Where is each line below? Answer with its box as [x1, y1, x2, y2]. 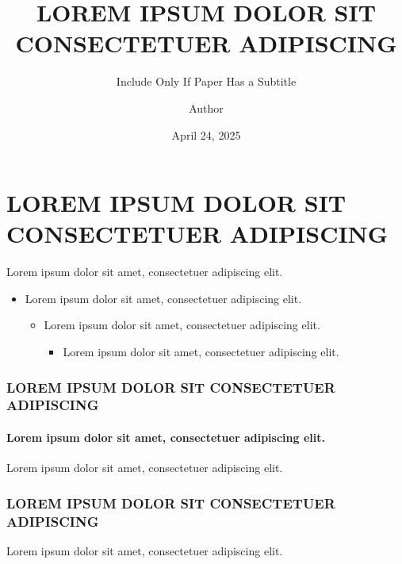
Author [189, 99, 224, 116]
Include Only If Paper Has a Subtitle [116, 73, 297, 90]
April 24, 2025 [171, 126, 241, 143]
